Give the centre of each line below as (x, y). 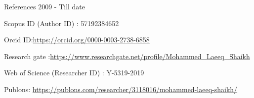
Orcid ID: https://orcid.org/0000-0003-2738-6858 (77, 40)
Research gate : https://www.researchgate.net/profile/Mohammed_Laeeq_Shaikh (127, 56)
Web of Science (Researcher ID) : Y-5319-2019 (74, 73)
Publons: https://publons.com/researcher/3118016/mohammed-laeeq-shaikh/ (121, 89)
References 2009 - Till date (45, 6)
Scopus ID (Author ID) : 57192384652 (62, 23)
